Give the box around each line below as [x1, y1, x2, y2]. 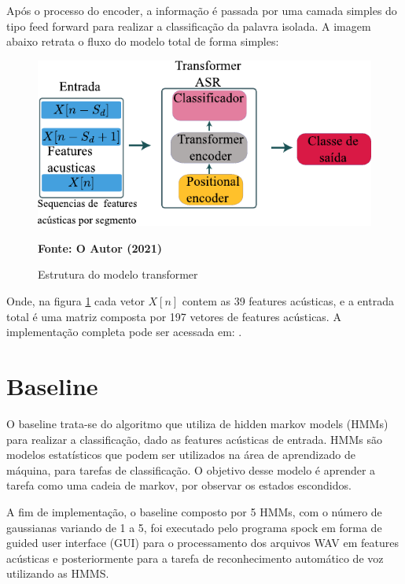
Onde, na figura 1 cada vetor [6, 293, 145, 309]
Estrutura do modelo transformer [38, 266, 198, 283]
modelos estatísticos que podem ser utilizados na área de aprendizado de [6, 446, 355, 463]
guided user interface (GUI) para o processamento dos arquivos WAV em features [6, 534, 399, 551]
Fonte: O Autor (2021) [38, 239, 162, 256]
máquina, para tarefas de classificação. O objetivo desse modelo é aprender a [6, 461, 376, 478]
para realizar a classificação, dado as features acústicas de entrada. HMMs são [6, 431, 382, 447]
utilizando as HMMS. [6, 565, 109, 582]
